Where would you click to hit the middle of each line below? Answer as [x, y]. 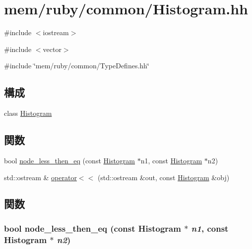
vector [52, 49]
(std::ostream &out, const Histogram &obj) [163, 177]
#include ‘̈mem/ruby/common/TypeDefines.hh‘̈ [77, 66]
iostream [56, 32]
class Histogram [28, 113]
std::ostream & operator [40, 177]
